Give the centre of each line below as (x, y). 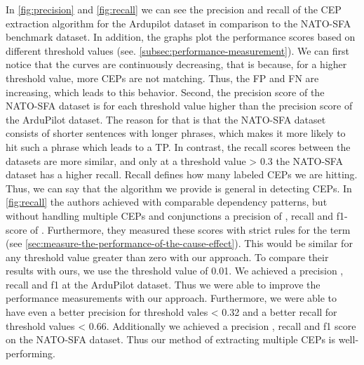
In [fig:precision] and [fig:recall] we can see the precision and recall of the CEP (174, 9)
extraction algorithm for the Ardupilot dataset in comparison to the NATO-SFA (178, 23)
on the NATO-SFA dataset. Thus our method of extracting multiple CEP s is (171, 339)
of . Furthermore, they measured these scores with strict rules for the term (190, 229)
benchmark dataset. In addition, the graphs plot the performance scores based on (181, 37)
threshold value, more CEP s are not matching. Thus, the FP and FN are (162, 78)
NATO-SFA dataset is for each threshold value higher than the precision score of (179, 106)
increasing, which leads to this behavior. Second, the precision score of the (165, 92)
